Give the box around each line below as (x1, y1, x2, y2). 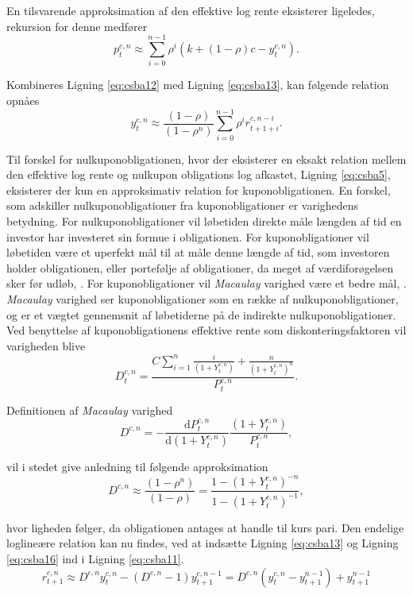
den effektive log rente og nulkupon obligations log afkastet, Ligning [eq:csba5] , (6, 166, 391, 183)
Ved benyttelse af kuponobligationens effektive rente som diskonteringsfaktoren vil (6, 322, 407, 338)
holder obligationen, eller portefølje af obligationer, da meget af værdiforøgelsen (6, 259, 394, 276)
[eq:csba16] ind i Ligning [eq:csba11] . (6, 550, 184, 566)
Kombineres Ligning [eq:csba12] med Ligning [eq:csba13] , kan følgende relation (6, 76, 389, 93)
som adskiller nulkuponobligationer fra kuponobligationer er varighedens (6, 197, 359, 214)
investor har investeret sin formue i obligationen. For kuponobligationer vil (6, 228, 369, 245)
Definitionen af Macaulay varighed (6, 401, 173, 418)
